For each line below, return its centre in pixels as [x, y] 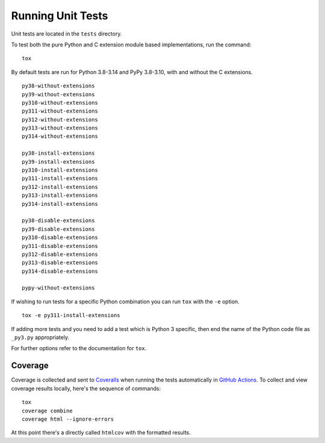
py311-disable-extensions [60, 246]
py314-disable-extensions [60, 271]
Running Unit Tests [60, 16]
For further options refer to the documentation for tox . [79, 349]
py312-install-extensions [60, 187]
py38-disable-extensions [58, 221]
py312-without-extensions [60, 119]
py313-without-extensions [60, 128]
